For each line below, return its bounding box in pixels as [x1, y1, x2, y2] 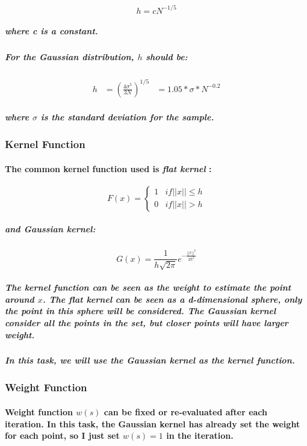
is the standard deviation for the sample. [40, 111, 214, 123]
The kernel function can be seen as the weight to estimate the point [5, 281, 291, 294]
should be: [146, 51, 188, 63]
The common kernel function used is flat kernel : [5, 162, 212, 175]
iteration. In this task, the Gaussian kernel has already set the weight [5, 417, 300, 430]
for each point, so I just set [5, 429, 120, 442]
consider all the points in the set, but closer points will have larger [5, 316, 288, 329]
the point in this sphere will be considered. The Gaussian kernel [5, 305, 276, 317]
